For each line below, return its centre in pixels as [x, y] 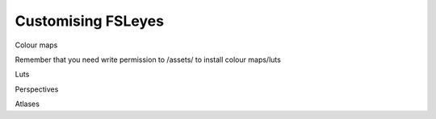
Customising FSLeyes [90, 21]
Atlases [27, 104]
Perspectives [37, 89]
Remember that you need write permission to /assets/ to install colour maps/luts [148, 59]
